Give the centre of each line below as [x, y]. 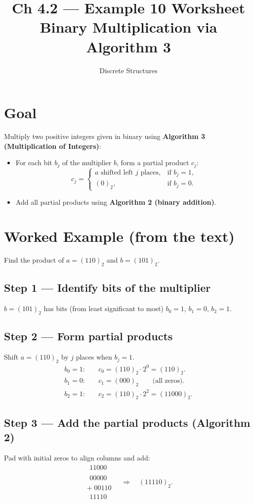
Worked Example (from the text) [119, 236]
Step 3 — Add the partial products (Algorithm [127, 422]
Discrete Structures [128, 70]
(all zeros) [168, 381]
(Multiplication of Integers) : [53, 146]
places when [94, 357]
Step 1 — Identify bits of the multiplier [107, 288]
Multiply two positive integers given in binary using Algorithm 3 [105, 136]
